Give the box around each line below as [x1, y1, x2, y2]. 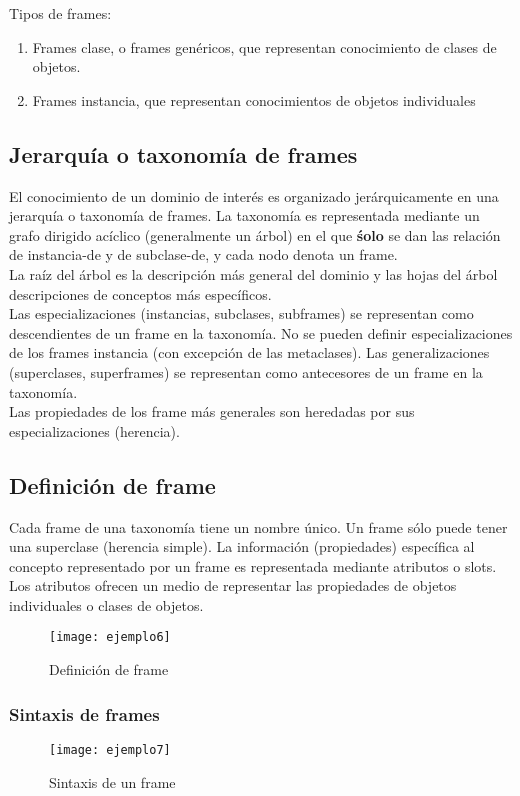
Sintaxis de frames [9, 701, 160, 726]
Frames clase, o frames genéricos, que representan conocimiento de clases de [32, 36, 497, 57]
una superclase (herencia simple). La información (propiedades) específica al [9, 536, 475, 557]
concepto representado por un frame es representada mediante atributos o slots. [9, 555, 497, 576]
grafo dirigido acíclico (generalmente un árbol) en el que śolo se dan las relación [9, 224, 501, 245]
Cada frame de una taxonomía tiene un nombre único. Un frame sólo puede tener [9, 516, 508, 537]
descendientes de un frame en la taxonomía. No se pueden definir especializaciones [9, 322, 513, 343]
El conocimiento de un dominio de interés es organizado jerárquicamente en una [9, 185, 499, 206]
